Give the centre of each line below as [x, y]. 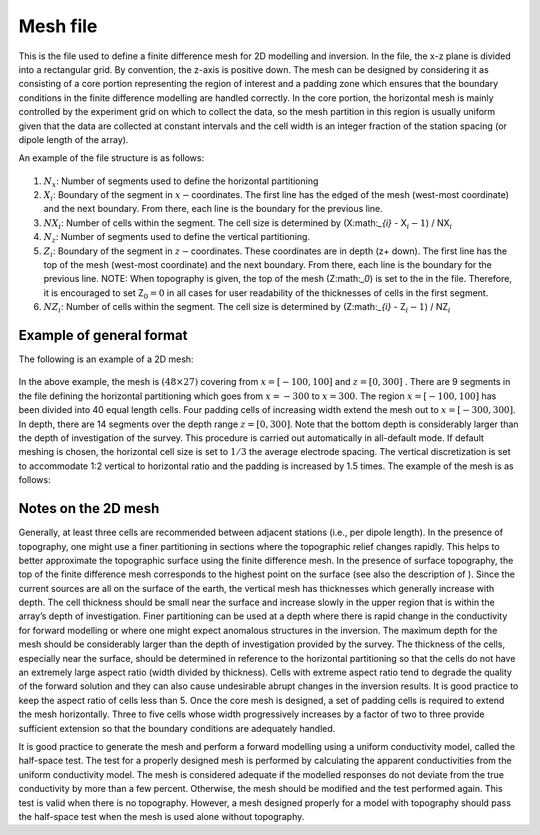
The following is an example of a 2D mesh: [106, 359]
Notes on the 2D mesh [89, 508]
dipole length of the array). [73, 139]
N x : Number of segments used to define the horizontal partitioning [181, 182]
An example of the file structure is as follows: [111, 158]
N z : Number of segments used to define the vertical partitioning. [176, 238]
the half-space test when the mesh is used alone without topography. [161, 816]
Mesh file [58, 26]
